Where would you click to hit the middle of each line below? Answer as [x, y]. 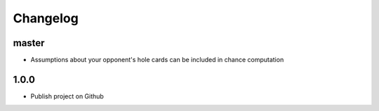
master [29, 43]
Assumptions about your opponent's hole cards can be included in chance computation [157, 60]
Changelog [46, 18]
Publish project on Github [67, 96]
